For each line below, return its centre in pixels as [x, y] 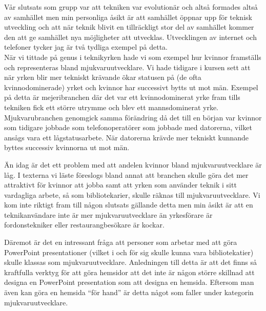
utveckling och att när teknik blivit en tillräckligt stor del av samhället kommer [129, 27]
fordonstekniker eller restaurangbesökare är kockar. [84, 225]
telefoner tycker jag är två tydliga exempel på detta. [86, 47]
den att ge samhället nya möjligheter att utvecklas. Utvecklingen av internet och [130, 37]
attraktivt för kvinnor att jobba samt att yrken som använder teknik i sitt [120, 185]
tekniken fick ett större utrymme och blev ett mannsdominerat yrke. [111, 107]
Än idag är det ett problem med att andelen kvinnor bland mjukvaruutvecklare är [133, 164]
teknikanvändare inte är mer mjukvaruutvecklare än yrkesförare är [108, 214]
